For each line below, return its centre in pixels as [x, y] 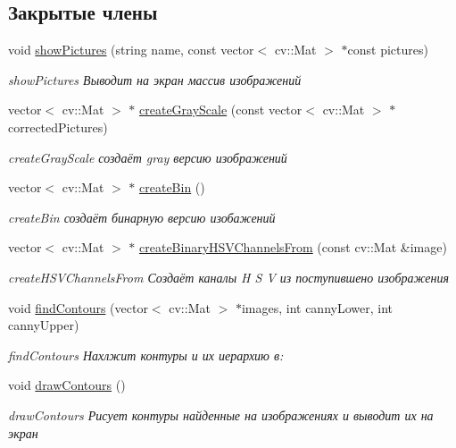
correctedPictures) [58, 127]
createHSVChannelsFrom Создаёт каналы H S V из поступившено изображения [228, 277]
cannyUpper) [44, 325]
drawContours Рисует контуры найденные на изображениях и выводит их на [221, 414]
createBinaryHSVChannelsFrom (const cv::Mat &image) [293, 247]
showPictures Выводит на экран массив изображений [155, 79]
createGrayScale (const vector [221, 110]
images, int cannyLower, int [317, 307]
